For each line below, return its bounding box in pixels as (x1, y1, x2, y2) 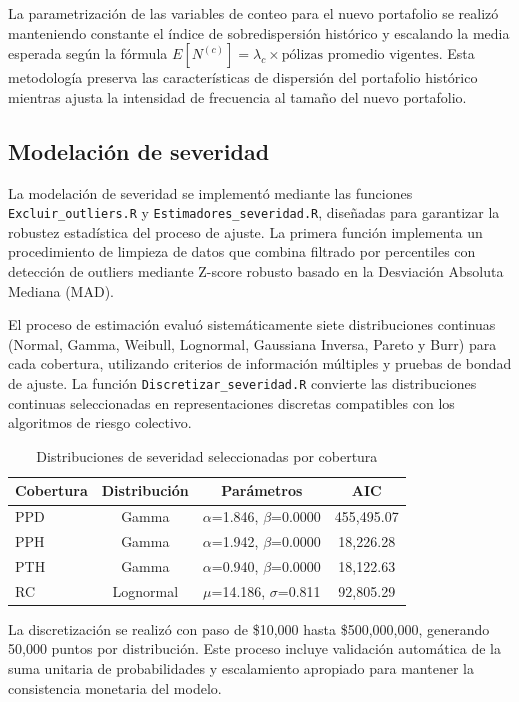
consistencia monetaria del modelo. (8, 677, 222, 698)
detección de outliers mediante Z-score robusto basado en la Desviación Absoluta (8, 261, 504, 282)
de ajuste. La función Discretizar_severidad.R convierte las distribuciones (8, 372, 477, 393)
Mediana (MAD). (8, 280, 114, 301)
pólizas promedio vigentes (281, 48, 439, 63)
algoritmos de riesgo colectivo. (8, 412, 192, 433)
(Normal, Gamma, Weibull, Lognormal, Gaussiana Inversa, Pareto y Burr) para (8, 333, 497, 354)
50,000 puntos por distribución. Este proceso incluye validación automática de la (8, 638, 501, 659)
